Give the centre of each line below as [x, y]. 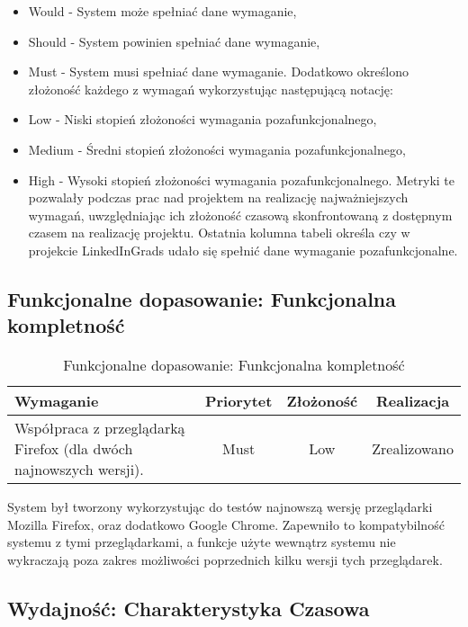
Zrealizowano [413, 449]
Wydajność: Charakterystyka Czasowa [189, 608]
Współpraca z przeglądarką [100, 428]
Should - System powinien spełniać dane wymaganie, [174, 41]
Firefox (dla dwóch [74, 449]
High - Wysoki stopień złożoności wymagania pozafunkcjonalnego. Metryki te [242, 179]
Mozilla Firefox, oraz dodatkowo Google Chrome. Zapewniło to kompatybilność [226, 524]
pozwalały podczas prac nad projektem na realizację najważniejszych [218, 197]
